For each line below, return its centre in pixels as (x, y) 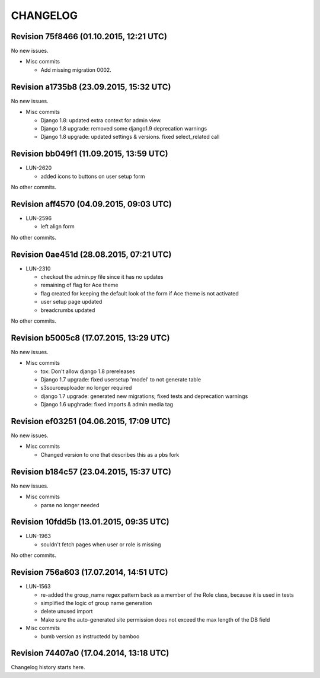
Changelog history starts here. (48, 667)
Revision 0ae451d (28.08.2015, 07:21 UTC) (91, 254)
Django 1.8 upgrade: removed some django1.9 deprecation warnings (124, 128)
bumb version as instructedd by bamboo (90, 636)
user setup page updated (71, 302)
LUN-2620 (39, 168)
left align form (58, 227)
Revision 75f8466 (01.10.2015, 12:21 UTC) (89, 36)
